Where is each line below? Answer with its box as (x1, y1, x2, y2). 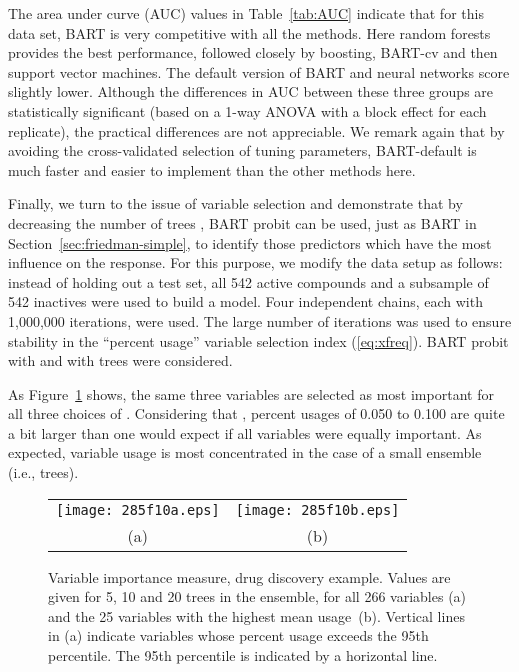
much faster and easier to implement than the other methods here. (8, 159, 416, 180)
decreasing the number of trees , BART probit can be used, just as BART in (8, 212, 477, 233)
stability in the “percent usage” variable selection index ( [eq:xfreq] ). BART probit (8, 330, 509, 351)
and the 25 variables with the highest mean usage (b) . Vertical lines (48, 605, 465, 626)
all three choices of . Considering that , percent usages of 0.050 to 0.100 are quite (8, 403, 505, 424)
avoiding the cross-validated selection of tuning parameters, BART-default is (8, 140, 477, 161)
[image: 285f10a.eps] (56, 501, 220, 518)
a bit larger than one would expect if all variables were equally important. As (8, 422, 482, 443)
